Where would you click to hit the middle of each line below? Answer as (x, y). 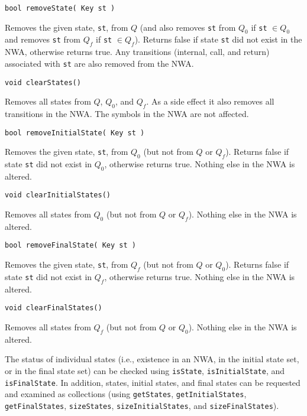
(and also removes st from (188, 27)
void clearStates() (43, 82)
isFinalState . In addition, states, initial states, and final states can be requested (153, 382)
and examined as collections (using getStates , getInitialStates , (126, 394)
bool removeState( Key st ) (60, 8)
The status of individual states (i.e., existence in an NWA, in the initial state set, (152, 359)
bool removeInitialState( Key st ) (75, 133)
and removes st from (43, 39)
